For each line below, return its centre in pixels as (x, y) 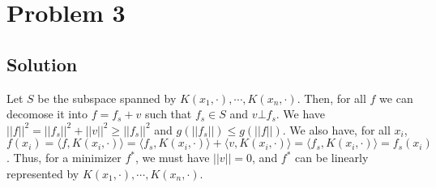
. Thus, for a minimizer (64, 158)
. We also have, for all (336, 129)
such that (169, 114)
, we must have (172, 158)
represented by (43, 173)
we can (396, 98)
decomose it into (47, 114)
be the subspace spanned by (107, 98)
